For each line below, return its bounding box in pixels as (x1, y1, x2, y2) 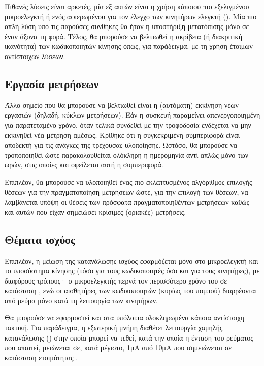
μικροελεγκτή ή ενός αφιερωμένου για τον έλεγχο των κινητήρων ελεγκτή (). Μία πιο (5, 11, 257, 21)
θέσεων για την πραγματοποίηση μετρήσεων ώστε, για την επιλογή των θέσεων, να (5, 186, 248, 197)
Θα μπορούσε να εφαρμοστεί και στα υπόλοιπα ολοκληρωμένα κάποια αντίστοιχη (5, 312, 244, 323)
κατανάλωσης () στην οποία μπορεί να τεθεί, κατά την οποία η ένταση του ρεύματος (5, 332, 253, 343)
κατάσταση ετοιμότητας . (5, 352, 78, 362)
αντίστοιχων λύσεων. (5, 50, 65, 61)
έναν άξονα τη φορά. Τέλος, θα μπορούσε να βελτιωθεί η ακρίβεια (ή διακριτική (5, 31, 242, 41)
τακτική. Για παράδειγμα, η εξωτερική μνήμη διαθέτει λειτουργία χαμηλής (5, 322, 223, 333)
